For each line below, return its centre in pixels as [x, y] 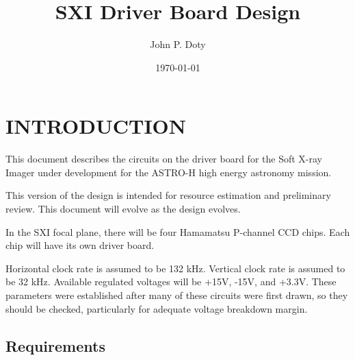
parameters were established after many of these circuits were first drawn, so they [177, 295]
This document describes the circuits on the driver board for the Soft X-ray [164, 159]
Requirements [55, 345]
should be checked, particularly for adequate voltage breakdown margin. [157, 308]
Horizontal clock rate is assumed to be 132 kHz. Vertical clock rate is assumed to [175, 268]
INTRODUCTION [96, 126]
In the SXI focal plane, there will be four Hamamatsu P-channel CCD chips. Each [178, 231]
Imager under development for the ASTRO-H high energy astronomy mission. [169, 172]
